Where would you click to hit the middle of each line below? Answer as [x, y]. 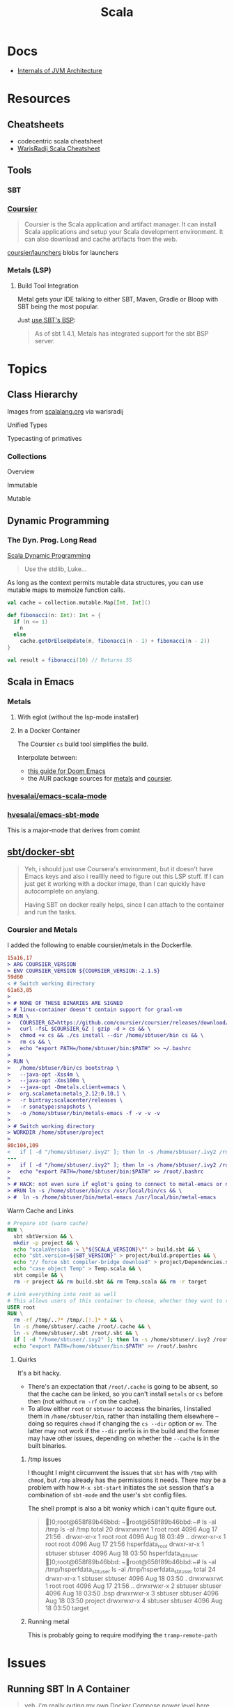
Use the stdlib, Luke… [55, 569]
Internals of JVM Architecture [60, 70]
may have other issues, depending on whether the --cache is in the [124, 1438]
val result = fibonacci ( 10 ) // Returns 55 [70, 660]
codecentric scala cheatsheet [60, 141]
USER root [22, 1307]
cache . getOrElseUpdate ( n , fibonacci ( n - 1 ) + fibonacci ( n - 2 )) [115, 641]
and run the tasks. [50, 912]
